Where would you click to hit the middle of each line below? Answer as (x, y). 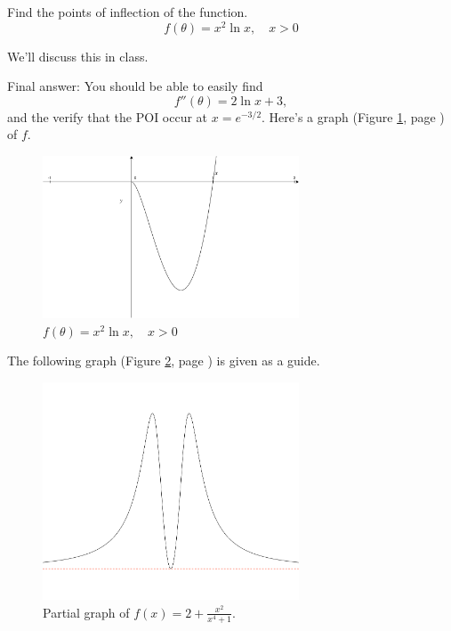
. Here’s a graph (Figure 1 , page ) (353, 116)
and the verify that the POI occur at (108, 116)
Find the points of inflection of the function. (128, 12)
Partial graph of (86, 612)
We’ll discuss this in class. (78, 56)
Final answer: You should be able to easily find (135, 86)
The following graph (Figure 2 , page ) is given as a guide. (164, 361)
